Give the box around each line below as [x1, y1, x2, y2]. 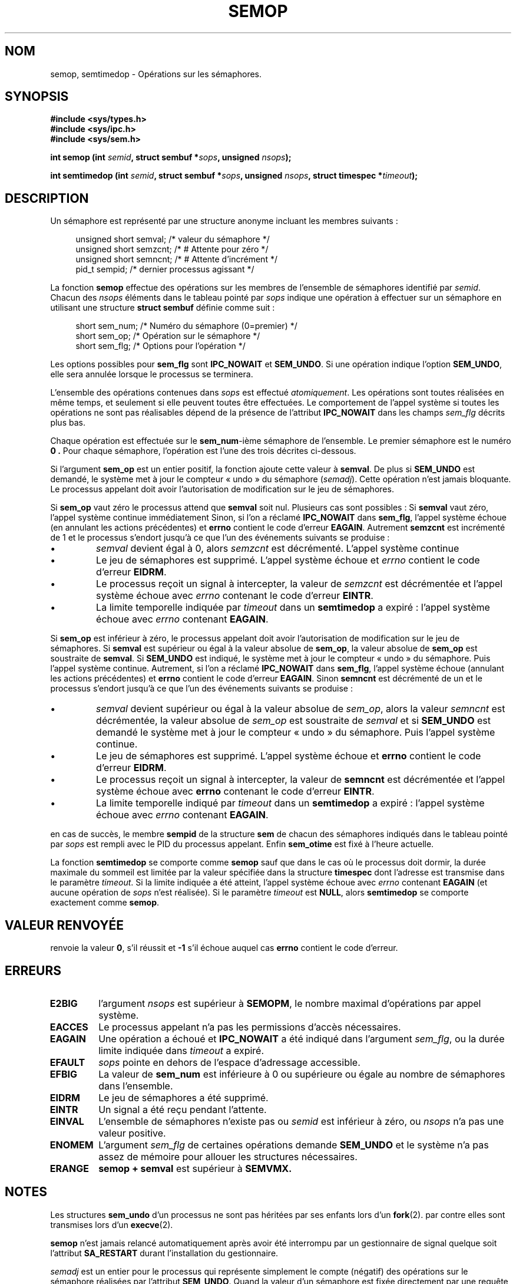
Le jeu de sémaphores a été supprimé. [98, 1091, 269, 1104]
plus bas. [50, 417, 85, 428]
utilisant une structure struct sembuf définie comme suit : [50, 302, 275, 313]
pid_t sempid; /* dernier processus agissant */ [75, 264, 254, 275]
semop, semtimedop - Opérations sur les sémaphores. [50, 68, 262, 79]
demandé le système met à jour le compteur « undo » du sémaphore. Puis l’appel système [96, 726, 495, 739]
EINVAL [49, 1115, 84, 1127]
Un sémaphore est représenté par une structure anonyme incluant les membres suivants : [50, 216, 398, 226]
